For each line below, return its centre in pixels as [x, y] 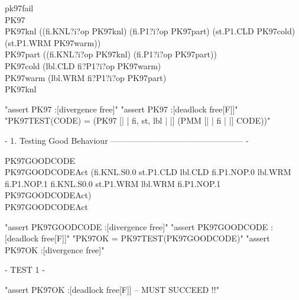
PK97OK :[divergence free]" [55, 249]
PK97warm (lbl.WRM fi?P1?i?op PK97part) [86, 77]
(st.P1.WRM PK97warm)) [53, 42]
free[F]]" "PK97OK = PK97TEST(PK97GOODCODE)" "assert [155, 238]
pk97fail [19, 8]
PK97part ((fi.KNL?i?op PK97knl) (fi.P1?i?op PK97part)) [111, 54]
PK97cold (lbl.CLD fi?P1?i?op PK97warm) [83, 65]
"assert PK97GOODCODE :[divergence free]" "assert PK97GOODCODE [136, 226]
